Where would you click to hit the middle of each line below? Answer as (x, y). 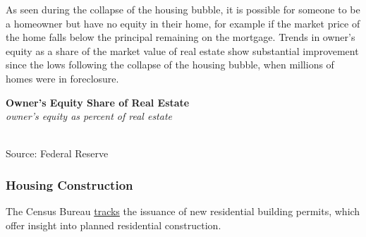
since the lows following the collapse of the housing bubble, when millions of (170, 65)
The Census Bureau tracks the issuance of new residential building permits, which (183, 211)
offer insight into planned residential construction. (114, 225)
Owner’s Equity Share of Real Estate (98, 102)
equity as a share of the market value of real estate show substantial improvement (182, 50)
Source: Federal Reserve (57, 153)
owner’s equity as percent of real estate (89, 116)
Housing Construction (69, 184)
